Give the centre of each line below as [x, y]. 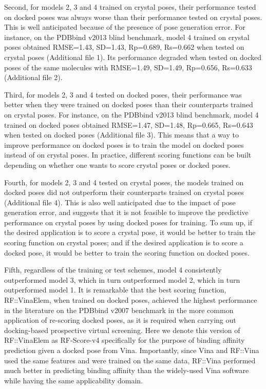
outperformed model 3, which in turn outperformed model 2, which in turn [122, 279]
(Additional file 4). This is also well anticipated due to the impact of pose [120, 202]
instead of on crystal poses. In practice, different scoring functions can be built [128, 155]
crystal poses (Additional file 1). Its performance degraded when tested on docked [133, 57]
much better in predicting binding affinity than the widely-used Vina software [127, 370]
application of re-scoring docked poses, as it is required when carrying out [120, 320]
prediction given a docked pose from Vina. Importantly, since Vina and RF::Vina [132, 350]
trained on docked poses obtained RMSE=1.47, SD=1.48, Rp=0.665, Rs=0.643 [129, 124]
